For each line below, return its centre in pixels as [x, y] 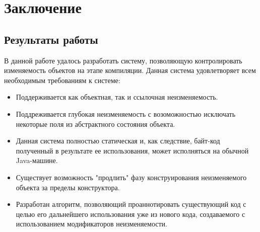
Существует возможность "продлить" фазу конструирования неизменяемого [131, 177]
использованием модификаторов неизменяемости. [91, 224]
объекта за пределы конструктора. [68, 187]
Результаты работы [51, 39]
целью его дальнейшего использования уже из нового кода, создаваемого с [131, 214]
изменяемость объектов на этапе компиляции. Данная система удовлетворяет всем [130, 70]
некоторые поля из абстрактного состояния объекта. [95, 124]
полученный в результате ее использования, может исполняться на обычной [132, 150]
